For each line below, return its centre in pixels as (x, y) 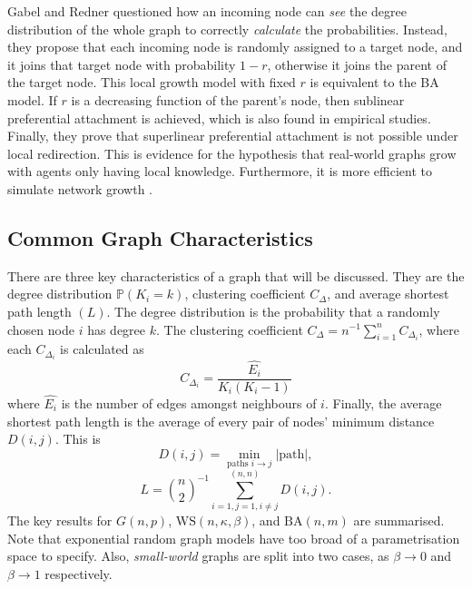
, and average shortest (388, 294)
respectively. (79, 573)
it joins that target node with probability (122, 64)
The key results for (60, 520)
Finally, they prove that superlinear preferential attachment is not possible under (233, 136)
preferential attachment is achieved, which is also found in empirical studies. (219, 118)
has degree (117, 329)
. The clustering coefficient (229, 329)
